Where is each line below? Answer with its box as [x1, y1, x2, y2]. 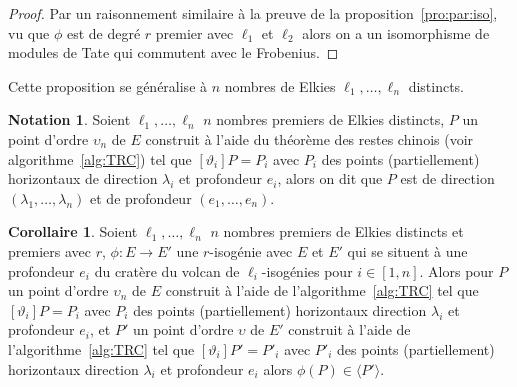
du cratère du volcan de [94, 260, 240, 281]
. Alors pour [419, 260, 494, 281]
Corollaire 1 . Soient [8, 221, 138, 242]
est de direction [400, 168, 495, 189]
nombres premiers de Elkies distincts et [223, 221, 464, 242]
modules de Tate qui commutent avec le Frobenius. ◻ [8, 42, 339, 63]
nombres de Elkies [224, 75, 336, 96]
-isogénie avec [209, 240, 293, 261]
